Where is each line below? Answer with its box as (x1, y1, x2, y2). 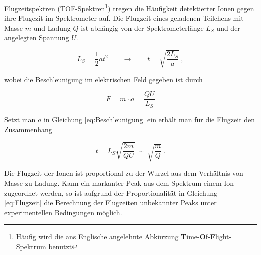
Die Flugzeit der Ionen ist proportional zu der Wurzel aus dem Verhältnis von (4, 168, 243, 178)
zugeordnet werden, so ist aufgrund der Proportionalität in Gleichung (4, 187, 218, 198)
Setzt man (4, 114, 36, 124)
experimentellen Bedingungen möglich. (4, 207, 122, 217)
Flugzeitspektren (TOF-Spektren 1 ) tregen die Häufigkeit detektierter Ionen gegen (4, 2, 254, 13)
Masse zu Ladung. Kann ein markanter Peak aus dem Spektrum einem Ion (4, 178, 234, 188)
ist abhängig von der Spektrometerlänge (81, 22, 204, 33)
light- (215, 231, 232, 242)
